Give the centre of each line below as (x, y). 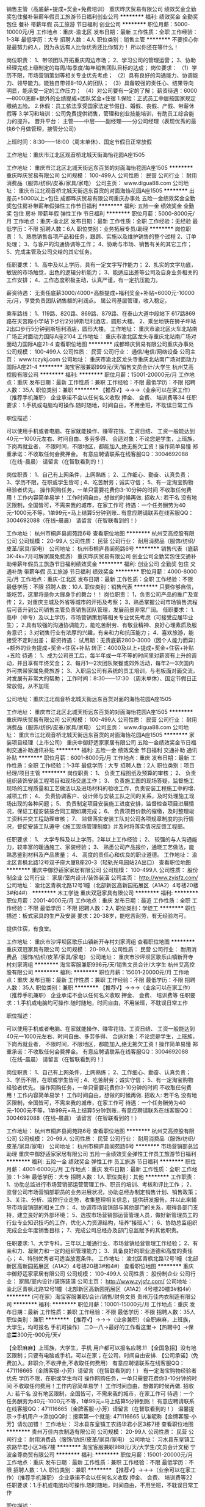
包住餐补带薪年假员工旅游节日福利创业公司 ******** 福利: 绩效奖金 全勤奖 (105, 16)
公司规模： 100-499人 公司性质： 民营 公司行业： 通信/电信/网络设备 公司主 (101, 352)
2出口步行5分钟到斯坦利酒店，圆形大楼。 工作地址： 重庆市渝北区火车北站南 (102, 329)
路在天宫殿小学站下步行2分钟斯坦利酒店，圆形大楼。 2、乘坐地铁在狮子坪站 (101, 321)
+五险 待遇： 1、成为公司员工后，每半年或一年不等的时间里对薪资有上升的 (99, 655)
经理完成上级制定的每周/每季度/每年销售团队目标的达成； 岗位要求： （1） (99, 68)
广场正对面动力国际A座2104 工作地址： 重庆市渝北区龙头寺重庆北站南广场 (99, 336)
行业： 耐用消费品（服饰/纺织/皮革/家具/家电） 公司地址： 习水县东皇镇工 (103, 1439)
